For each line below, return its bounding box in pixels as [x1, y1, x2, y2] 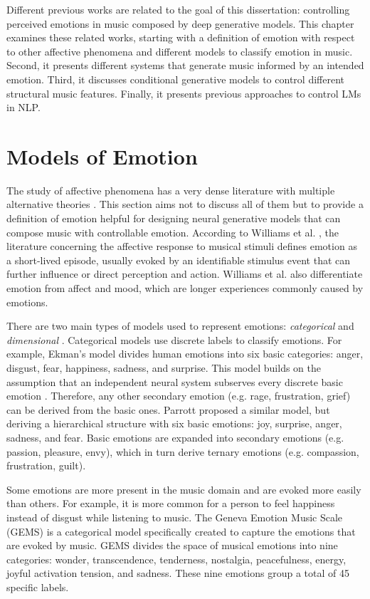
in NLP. [6, 100, 41, 115]
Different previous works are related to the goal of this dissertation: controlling [6, 2, 350, 16]
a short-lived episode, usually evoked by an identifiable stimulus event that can [6, 252, 351, 267]
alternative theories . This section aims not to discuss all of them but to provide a [6, 197, 364, 212]
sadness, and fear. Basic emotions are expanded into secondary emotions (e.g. [6, 429, 344, 444]
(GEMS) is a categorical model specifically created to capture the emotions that [6, 524, 356, 538]
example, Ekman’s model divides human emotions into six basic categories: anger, [6, 346, 364, 361]
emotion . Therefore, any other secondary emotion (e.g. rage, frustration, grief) [6, 388, 351, 403]
